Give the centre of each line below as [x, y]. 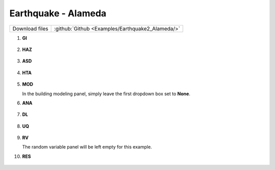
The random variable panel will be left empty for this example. [87, 147]
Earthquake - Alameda [58, 13]
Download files [30, 29]
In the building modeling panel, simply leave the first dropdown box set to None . [106, 94]
